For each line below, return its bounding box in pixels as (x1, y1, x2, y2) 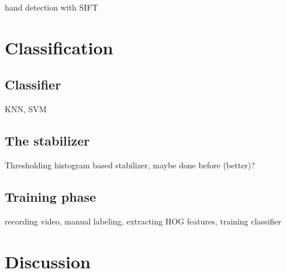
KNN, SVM (5, 103, 47, 115)
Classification (5, 35, 113, 59)
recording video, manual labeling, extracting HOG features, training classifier (5, 215, 281, 227)
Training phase (5, 187, 97, 205)
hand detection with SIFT (5, 1, 98, 13)
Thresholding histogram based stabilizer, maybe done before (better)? (5, 158, 255, 171)
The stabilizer (5, 132, 90, 150)
